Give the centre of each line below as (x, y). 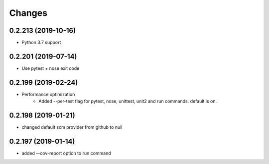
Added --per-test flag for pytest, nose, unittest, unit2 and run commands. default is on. (128, 101)
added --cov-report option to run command (67, 153)
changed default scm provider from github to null (72, 127)
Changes (28, 13)
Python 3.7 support (41, 43)
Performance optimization (48, 94)
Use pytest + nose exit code (51, 68)
